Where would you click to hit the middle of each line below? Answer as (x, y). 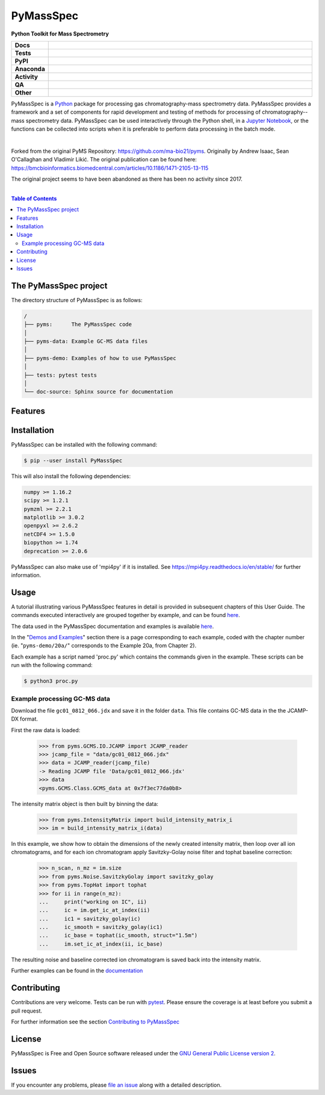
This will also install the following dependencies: (71, 476)
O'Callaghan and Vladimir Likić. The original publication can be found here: (104, 160)
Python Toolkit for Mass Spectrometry (60, 34)
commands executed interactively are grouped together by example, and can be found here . (125, 615)
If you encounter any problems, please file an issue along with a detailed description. (116, 1085)
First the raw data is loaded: (46, 730)
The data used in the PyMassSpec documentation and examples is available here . (113, 626)
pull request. (26, 1011)
